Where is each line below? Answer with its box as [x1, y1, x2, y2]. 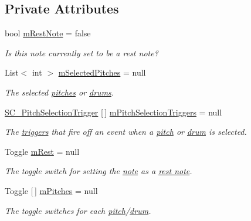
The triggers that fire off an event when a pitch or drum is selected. [5, 125, 247, 138]
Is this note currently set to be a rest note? [5, 46, 158, 59]
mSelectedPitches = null [58, 66, 146, 79]
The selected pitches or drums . [5, 86, 114, 98]
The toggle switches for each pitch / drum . [5, 204, 151, 216]
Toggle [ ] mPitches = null [5, 184, 98, 196]
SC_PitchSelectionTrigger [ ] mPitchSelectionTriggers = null [5, 106, 222, 118]
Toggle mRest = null [5, 145, 80, 157]
